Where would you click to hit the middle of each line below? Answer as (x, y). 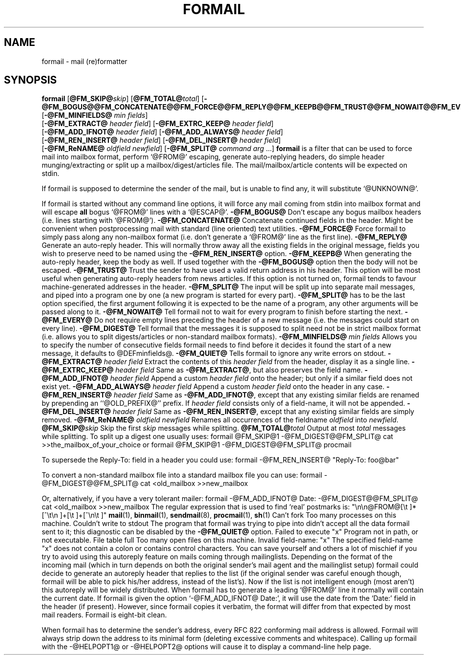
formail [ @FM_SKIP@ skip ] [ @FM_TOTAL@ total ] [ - (125, 99)
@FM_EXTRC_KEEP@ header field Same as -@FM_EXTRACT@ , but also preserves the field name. (202, 370)
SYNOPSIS (31, 80)
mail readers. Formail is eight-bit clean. (104, 615)
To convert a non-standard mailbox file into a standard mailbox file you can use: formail (182, 475)
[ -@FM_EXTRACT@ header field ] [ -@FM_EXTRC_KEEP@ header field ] (158, 124)
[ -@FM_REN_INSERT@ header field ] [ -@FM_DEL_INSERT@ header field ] (161, 140)
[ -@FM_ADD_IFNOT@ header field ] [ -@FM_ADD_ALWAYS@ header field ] (162, 132)
